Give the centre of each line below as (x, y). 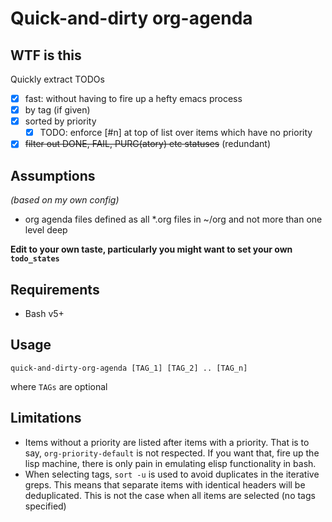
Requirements (55, 289)
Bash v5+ (44, 313)
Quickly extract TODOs (57, 79)
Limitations (46, 418)
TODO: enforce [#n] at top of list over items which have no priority (176, 133)
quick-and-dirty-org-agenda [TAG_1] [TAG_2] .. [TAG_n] (129, 368)
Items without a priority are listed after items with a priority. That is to (167, 442)
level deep (46, 230)
